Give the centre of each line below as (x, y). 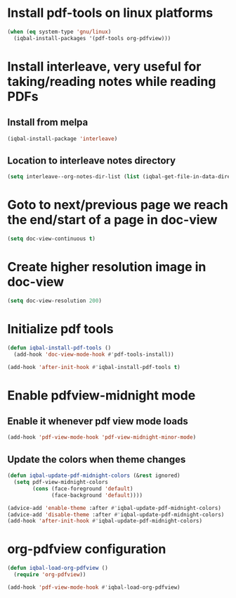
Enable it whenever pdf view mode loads (98, 422)
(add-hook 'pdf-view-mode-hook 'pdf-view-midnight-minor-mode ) (102, 437)
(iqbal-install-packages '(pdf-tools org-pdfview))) (92, 38)
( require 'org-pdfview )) (50, 575)
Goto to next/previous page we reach (118, 205)
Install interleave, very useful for (104, 67)
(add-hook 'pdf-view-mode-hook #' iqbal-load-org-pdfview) (94, 587)
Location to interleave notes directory (92, 160)
